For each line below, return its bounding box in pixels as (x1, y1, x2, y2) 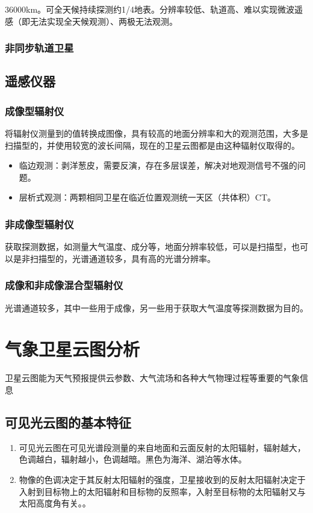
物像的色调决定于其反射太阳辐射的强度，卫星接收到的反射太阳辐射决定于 (19, 473, 306, 485)
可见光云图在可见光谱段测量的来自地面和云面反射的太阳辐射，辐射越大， (19, 441, 306, 453)
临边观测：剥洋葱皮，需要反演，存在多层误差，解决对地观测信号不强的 (19, 159, 297, 172)
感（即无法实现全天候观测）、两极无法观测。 (5, 14, 178, 27)
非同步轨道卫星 (5, 40, 74, 55)
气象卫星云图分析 (5, 337, 140, 361)
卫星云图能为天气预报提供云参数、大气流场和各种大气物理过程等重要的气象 (5, 372, 300, 384)
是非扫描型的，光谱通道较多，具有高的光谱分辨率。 (13, 252, 215, 264)
